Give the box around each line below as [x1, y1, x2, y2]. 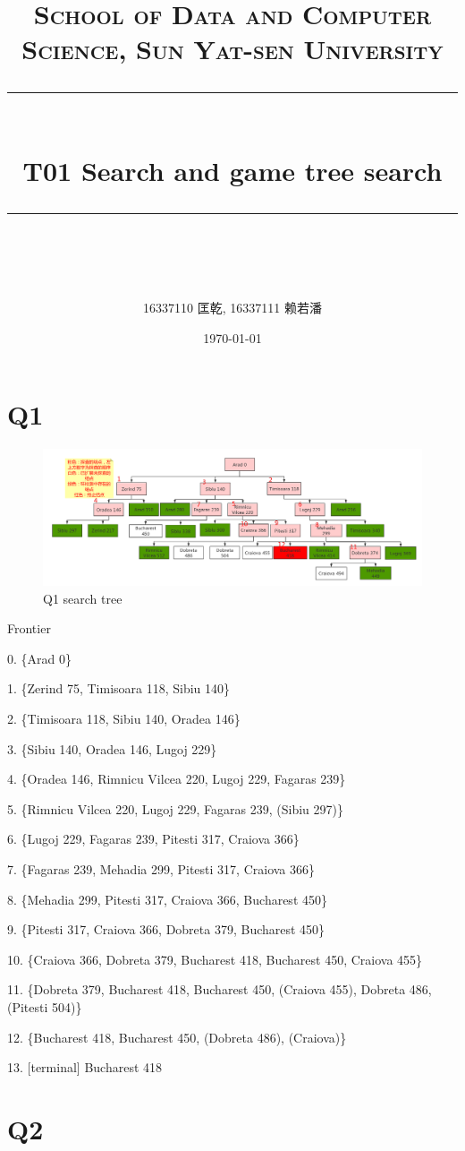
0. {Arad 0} [7, 649, 72, 667]
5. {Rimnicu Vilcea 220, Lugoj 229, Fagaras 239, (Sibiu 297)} [7, 799, 343, 818]
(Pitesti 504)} [7, 997, 82, 1016]
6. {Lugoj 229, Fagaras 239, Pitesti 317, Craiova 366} [7, 829, 300, 848]
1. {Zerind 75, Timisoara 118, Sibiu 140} [7, 679, 231, 698]
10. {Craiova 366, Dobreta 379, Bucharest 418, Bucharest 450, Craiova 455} [7, 949, 423, 968]
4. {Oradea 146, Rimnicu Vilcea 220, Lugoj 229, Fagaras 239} [7, 769, 346, 788]
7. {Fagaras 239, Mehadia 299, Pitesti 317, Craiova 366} [7, 859, 316, 878]
